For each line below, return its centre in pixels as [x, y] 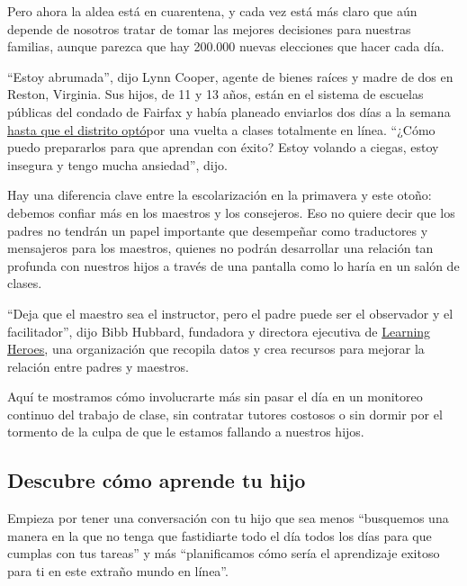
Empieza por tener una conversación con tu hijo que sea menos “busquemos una [228, 518]
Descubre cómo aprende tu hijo [157, 480]
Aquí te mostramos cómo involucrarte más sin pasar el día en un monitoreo [215, 397]
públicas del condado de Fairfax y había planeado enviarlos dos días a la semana [229, 111]
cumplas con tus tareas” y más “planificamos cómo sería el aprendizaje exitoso [224, 553]
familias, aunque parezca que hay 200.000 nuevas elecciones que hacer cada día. [226, 46]
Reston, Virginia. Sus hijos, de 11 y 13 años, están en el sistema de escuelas [216, 94]
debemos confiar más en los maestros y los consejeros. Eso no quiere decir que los [231, 212]
